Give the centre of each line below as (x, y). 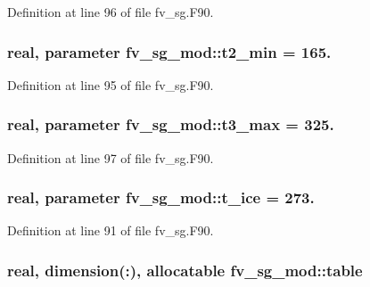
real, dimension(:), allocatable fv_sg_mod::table (185, 270)
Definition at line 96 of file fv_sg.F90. (111, 12)
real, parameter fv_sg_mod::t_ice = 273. (161, 197)
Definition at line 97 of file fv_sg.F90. (111, 157)
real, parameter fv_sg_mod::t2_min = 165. (169, 51)
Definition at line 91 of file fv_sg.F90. (111, 230)
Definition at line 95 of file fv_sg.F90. (111, 84)
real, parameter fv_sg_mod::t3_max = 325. (171, 124)
